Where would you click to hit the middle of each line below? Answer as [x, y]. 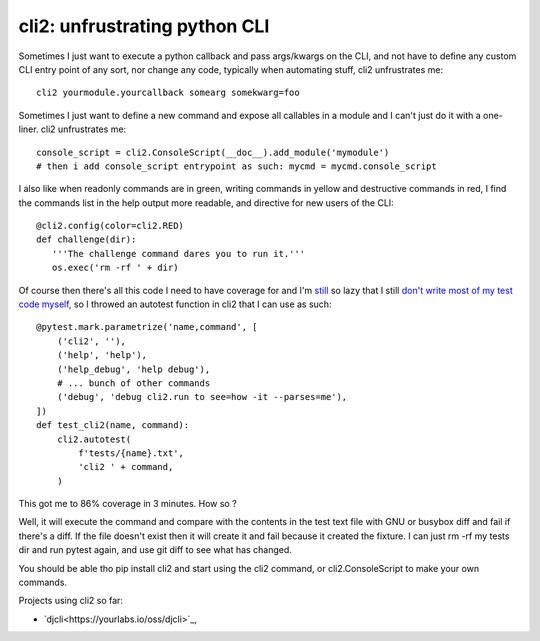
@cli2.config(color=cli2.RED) [110, 226]
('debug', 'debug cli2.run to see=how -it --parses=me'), [202, 397]
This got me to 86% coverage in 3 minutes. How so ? [127, 504]
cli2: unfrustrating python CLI [144, 26]
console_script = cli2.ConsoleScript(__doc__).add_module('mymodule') [213, 152]
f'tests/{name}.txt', [131, 453]
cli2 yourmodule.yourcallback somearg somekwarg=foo [168, 93]
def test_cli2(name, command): [113, 425]
